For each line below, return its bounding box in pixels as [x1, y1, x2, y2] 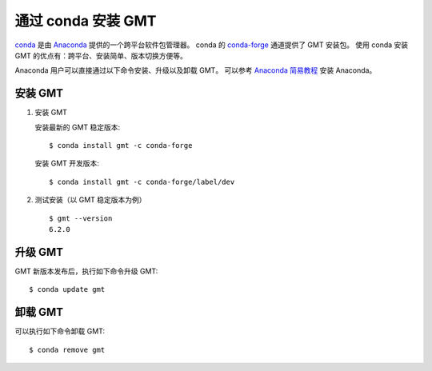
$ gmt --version [49, 213, 113, 223]
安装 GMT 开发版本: [34, 158, 100, 168]
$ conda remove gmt [29, 345, 106, 354]
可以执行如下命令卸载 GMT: [14, 326, 106, 336]
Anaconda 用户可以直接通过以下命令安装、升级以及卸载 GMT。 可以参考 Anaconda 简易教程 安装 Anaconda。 [14, 66, 377, 75]
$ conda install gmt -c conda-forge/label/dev [49, 177, 235, 186]
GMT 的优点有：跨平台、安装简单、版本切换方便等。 [14, 50, 188, 60]
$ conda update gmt [29, 285, 106, 294]
